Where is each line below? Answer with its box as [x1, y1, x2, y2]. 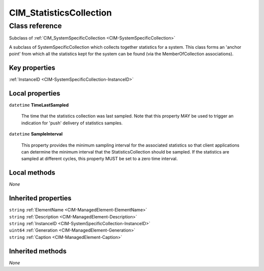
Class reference [9, 21, 62, 30]
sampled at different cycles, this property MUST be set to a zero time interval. [21, 156, 178, 162]
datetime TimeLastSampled [9, 102, 69, 108]
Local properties [9, 89, 61, 97]
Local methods [9, 169, 56, 177]
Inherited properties [9, 194, 72, 202]
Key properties [9, 63, 56, 72]
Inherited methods [9, 247, 67, 255]
